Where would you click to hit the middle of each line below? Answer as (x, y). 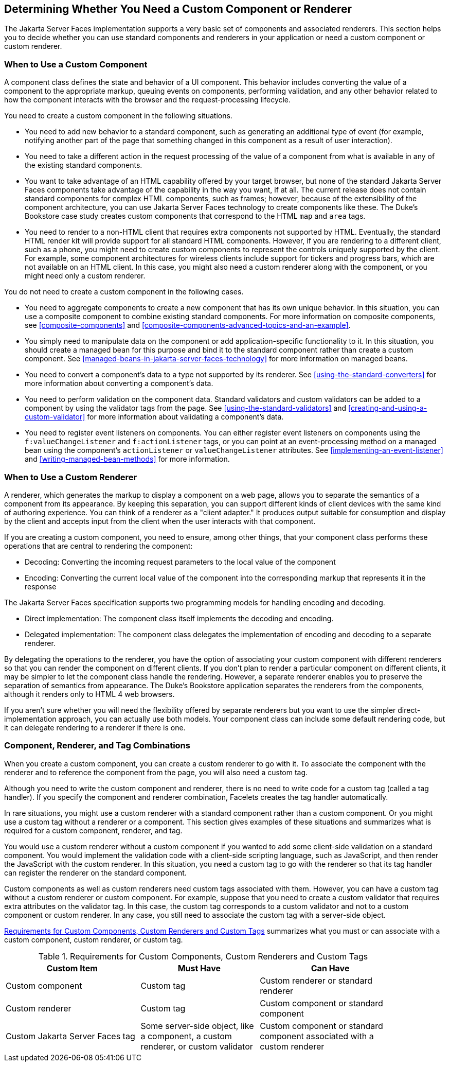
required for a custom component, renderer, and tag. (93, 830)
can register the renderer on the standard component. (95, 872)
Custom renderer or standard (316, 980)
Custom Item (72, 968)
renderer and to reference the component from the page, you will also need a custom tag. (156, 772)
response (41, 586)
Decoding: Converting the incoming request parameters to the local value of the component (180, 562)
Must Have (199, 968)
